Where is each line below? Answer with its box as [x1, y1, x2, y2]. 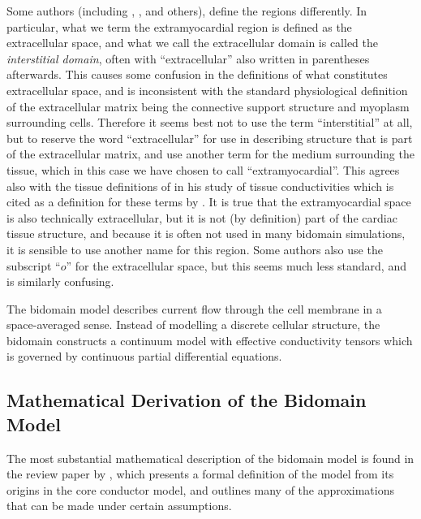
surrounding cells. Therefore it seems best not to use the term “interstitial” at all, [6, 114, 413, 131]
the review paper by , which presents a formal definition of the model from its [6, 465, 394, 482]
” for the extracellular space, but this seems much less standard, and [66, 257, 406, 274]
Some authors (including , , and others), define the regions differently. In [6, 2, 367, 19]
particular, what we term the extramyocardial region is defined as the [6, 18, 352, 35]
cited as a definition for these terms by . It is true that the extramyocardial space [6, 193, 411, 210]
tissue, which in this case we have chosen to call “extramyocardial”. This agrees [6, 161, 400, 178]
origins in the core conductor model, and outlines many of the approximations [6, 481, 394, 498]
